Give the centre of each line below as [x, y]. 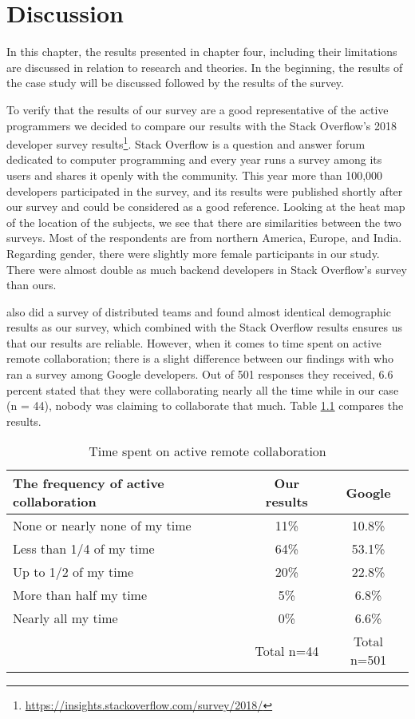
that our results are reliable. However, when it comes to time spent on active [194, 342]
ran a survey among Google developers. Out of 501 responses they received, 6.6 [200, 374]
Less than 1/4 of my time [84, 549]
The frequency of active [89, 483]
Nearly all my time [65, 618]
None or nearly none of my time [102, 526]
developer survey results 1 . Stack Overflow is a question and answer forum [186, 143]
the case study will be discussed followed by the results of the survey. [175, 83]
